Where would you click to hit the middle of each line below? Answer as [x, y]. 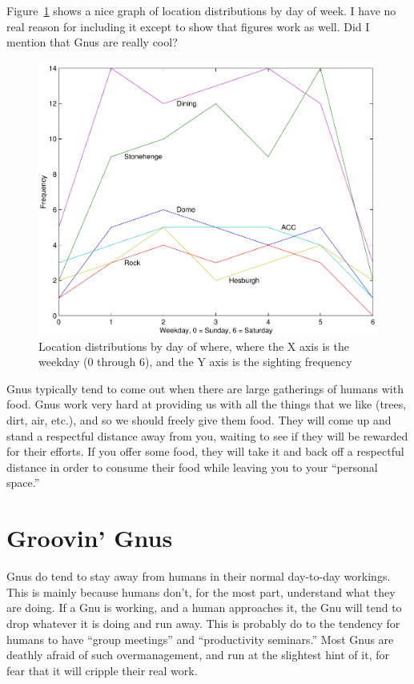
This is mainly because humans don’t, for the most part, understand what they [201, 591]
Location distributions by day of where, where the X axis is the [194, 346]
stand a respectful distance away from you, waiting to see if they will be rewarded [207, 435]
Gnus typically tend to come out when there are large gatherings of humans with [205, 388]
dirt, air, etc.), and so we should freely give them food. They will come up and [199, 420]
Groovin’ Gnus [90, 538]
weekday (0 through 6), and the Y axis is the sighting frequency [195, 362]
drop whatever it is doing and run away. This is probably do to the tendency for [203, 623]
